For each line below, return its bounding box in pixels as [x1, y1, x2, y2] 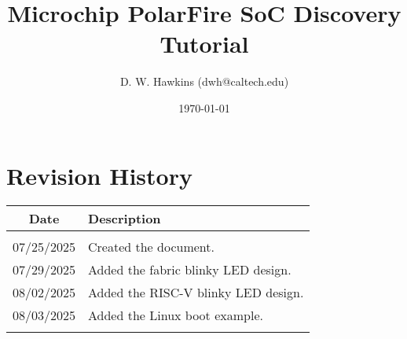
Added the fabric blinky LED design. [88, 260, 291, 279]
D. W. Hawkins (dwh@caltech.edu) [119, 73, 289, 90]
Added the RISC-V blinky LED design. [88, 283, 304, 302]
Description [88, 209, 161, 228]
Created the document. [88, 238, 214, 256]
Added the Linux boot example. [88, 306, 263, 325]
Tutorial [159, 28, 249, 60]
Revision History [6, 159, 192, 191]
